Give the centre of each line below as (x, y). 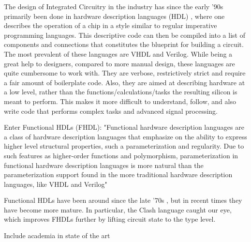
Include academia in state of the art (57, 235)
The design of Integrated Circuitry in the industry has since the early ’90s (114, 6)
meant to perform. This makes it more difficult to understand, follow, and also (120, 101)
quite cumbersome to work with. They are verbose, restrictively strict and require (125, 73)
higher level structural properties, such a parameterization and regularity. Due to (124, 146)
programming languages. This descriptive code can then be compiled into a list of (125, 35)
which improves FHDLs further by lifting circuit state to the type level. (110, 219)
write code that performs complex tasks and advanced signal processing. (111, 111)
